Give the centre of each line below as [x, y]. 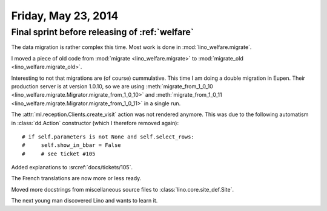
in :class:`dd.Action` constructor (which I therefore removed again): [95, 123]
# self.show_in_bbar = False [71, 145]
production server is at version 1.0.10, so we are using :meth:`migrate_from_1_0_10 [112, 86]
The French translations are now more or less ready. [76, 178]
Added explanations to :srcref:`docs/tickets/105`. [72, 167]
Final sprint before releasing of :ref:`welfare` [102, 32]
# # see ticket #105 [59, 154]
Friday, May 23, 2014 [65, 16]
